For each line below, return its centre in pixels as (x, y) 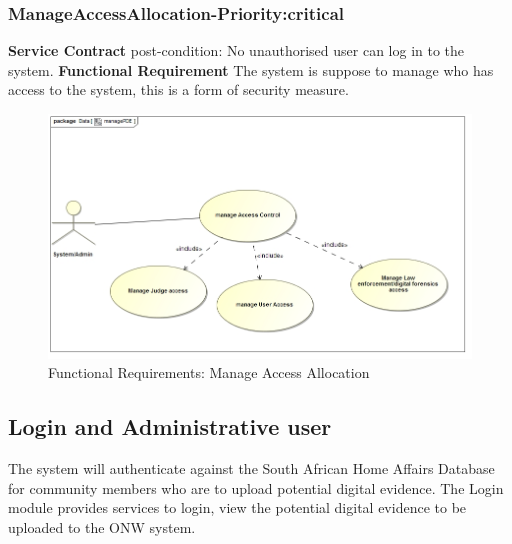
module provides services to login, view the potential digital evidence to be (237, 507)
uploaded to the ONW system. (102, 526)
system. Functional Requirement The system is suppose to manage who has (251, 69)
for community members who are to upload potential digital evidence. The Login (256, 487)
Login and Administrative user (170, 426)
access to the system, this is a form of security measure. (178, 89)
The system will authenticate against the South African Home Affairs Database (251, 468)
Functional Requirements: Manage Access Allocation (209, 372)
